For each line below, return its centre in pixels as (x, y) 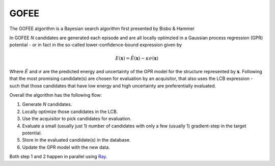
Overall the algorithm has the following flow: (56, 95)
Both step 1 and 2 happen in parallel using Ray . (58, 157)
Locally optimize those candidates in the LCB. (70, 112)
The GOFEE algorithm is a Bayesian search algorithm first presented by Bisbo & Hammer (102, 29)
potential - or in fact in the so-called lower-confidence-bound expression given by (96, 45)
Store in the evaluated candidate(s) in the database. (76, 140)
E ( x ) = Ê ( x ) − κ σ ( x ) (137, 58)
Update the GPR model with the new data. (66, 147)
